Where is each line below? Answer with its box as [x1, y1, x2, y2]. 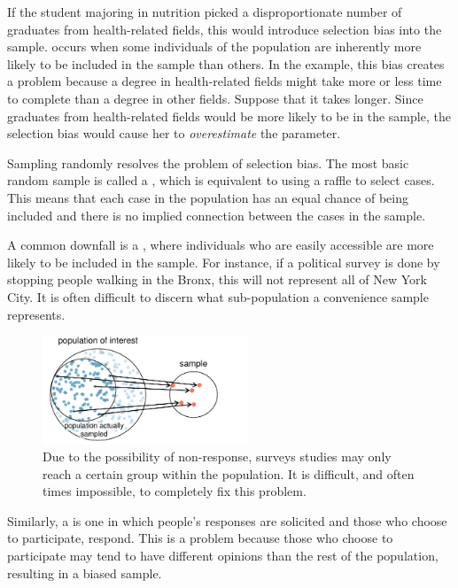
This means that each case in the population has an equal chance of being [7, 188, 408, 206]
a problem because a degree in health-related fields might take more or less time [7, 72, 442, 90]
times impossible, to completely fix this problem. [43, 482, 307, 500]
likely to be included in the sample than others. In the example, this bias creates [7, 54, 445, 73]
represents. [7, 305, 66, 323]
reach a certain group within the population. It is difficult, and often [43, 464, 415, 483]
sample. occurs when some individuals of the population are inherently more [7, 37, 422, 56]
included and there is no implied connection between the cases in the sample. [7, 205, 426, 224]
